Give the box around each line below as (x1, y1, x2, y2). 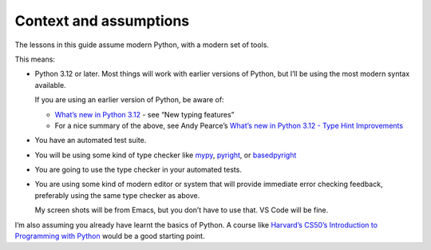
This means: (14, 54, 56, 64)
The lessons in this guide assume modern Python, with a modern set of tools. (14, 40, 269, 50)
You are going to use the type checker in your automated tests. (34, 165, 243, 175)
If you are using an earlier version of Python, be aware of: (34, 95, 224, 105)
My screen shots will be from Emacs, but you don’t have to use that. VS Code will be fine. (34, 205, 329, 215)
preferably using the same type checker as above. (34, 190, 200, 200)
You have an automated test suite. (34, 136, 147, 145)
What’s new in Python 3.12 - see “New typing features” (54, 109, 235, 119)
